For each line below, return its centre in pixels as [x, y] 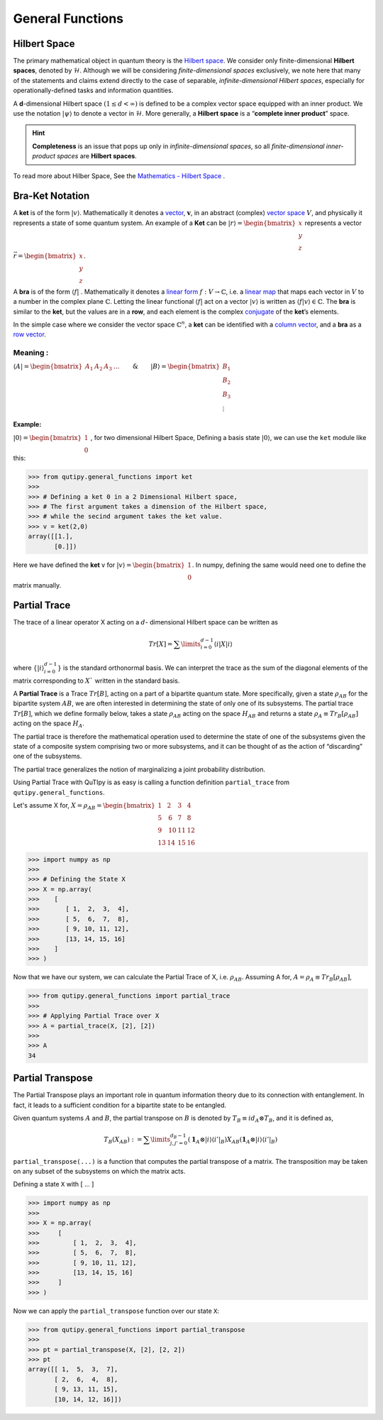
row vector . [29, 334]
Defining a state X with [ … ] [54, 1184]
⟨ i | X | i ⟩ [223, 644]
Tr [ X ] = [161, 644]
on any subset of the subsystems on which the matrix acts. [99, 1171]
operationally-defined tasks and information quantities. [93, 90]
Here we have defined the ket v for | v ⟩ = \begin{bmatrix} [99, 565]
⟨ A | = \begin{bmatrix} [48, 366]
